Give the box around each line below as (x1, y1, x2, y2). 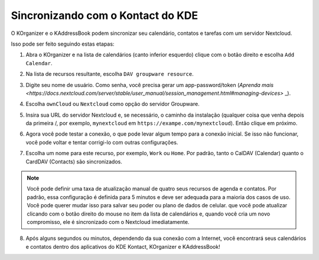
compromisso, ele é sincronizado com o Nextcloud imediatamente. (27, 218, 190, 225)
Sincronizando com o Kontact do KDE (11, 9, 198, 22)
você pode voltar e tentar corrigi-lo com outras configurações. (25, 139, 178, 146)
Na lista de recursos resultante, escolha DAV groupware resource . (25, 70, 194, 78)
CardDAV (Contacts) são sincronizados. (25, 158, 122, 165)
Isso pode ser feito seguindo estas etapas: (11, 40, 115, 47)
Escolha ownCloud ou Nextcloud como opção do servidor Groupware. (25, 101, 200, 108)
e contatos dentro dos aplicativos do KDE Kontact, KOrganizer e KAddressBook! (25, 243, 221, 250)
